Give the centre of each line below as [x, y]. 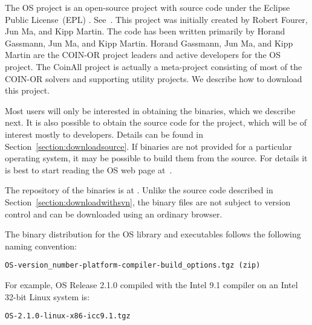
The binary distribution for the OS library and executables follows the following [153, 234]
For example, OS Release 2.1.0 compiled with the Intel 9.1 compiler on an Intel [151, 284]
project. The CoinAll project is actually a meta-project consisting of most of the [154, 66]
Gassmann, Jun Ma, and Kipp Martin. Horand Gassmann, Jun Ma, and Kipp [149, 43]
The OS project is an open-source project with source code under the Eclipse [148, 7]
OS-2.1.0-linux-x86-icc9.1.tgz [68, 316]
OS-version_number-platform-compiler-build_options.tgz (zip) [133, 265]
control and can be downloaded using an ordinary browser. [114, 214]
